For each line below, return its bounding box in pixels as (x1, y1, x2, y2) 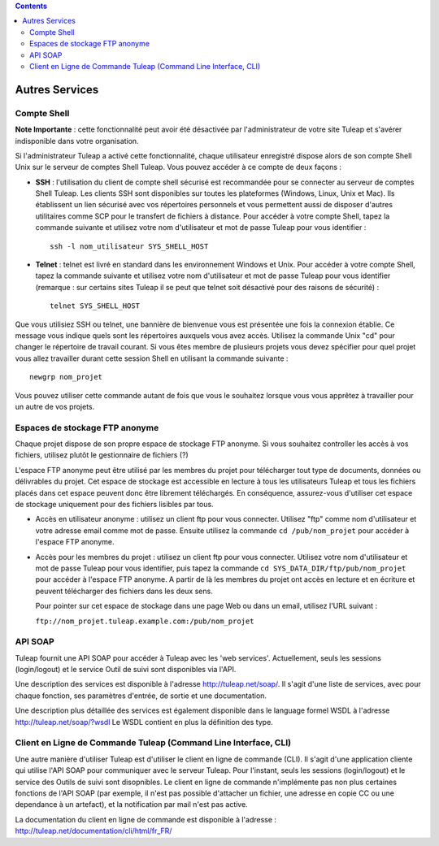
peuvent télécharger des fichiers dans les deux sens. (35, 586, 213, 596)
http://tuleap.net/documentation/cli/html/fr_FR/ (15, 826, 172, 836)
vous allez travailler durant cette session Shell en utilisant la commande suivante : (15, 354, 289, 363)
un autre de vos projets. (15, 401, 95, 411)
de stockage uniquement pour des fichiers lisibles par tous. (15, 500, 215, 510)
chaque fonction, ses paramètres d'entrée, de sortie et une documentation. (15, 691, 267, 701)
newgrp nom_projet (29, 372, 103, 382)
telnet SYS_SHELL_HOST (50, 302, 141, 310)
